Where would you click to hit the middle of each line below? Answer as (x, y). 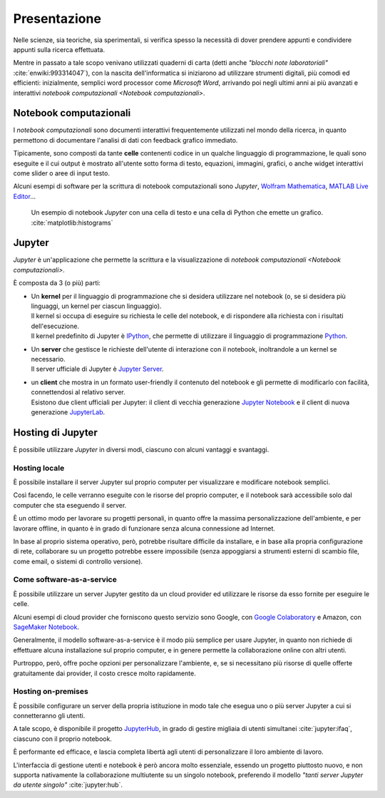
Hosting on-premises (51, 692)
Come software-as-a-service (65, 580)
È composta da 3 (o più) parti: (57, 283)
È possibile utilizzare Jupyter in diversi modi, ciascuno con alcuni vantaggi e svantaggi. (141, 449)
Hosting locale (39, 468)
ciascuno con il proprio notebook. (62, 739)
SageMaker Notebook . (46, 627)
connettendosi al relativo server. (78, 392)
